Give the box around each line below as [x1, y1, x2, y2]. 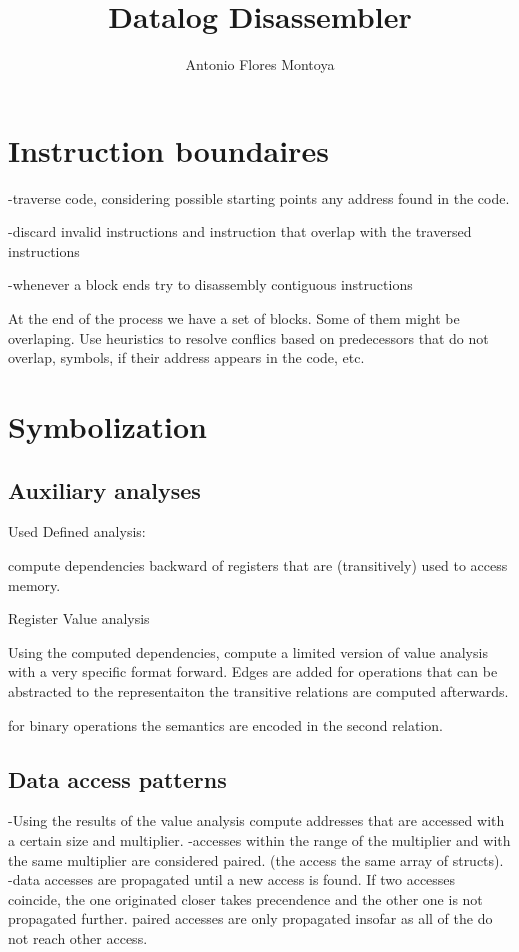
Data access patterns [8, 763, 227, 794]
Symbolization [8, 406, 207, 446]
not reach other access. [8, 927, 148, 948]
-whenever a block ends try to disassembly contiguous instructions [8, 274, 413, 295]
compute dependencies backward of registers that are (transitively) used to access [8, 554, 508, 575]
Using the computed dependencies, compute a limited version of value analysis [8, 641, 488, 662]
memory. [8, 574, 61, 595]
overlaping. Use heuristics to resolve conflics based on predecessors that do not [8, 327, 489, 348]
